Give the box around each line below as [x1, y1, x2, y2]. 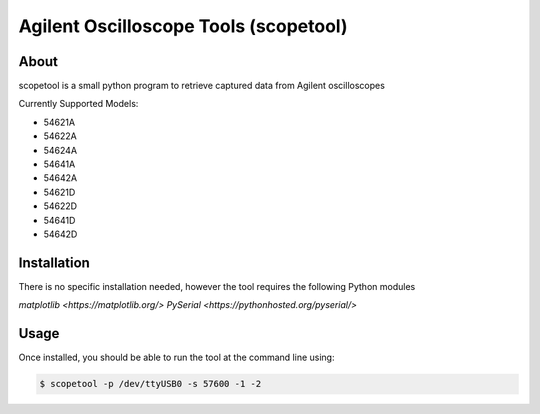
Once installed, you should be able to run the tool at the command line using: [18, 351, 335, 364]
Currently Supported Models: [18, 98, 139, 110]
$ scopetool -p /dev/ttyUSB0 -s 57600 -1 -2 [39, 378, 262, 390]
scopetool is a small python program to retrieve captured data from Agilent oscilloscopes [18, 80, 385, 92]
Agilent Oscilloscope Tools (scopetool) [18, 15, 349, 37]
